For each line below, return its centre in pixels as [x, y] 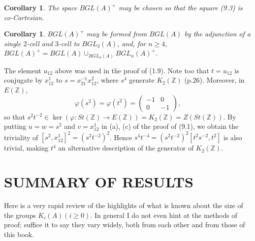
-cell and [40, 43]
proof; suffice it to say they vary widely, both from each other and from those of [125, 225]
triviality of [21, 137]
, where [108, 80]
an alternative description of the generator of [126, 148]
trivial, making [26, 148]
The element [23, 70]
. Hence [121, 137]
